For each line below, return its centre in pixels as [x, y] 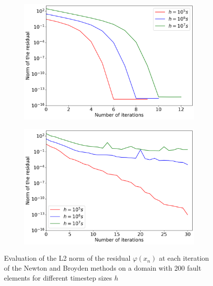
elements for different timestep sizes [58, 277]
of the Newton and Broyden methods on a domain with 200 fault [103, 268]
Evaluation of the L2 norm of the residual [67, 258]
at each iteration [184, 258]
